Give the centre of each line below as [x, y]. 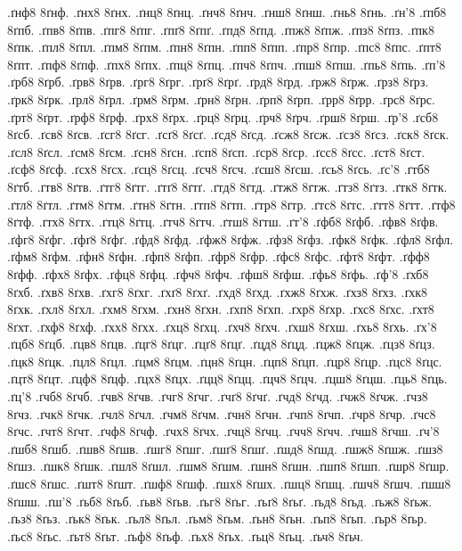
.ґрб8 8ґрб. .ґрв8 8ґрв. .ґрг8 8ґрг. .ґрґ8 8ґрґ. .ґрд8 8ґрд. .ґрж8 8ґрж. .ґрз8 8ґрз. [218, 82]
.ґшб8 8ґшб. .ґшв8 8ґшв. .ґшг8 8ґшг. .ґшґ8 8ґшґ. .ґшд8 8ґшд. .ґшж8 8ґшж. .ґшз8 [225, 448]
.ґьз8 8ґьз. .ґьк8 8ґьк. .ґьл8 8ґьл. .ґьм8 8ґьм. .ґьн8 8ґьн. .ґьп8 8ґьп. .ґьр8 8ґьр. [217, 518]
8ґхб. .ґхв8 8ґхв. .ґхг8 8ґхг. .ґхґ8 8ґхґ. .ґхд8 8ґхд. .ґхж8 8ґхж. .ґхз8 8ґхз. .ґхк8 [218, 291]
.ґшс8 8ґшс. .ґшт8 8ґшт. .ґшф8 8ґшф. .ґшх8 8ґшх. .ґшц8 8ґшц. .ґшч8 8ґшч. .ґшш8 [229, 484]
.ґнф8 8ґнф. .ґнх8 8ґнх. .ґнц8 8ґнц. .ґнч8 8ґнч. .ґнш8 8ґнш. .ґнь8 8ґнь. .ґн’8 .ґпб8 [227, 12]
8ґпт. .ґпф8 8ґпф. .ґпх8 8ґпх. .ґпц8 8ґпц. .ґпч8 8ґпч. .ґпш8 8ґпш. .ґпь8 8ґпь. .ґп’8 [227, 64]
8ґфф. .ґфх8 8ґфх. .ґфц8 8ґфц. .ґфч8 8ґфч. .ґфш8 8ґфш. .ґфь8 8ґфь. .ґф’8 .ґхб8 [218, 273]
